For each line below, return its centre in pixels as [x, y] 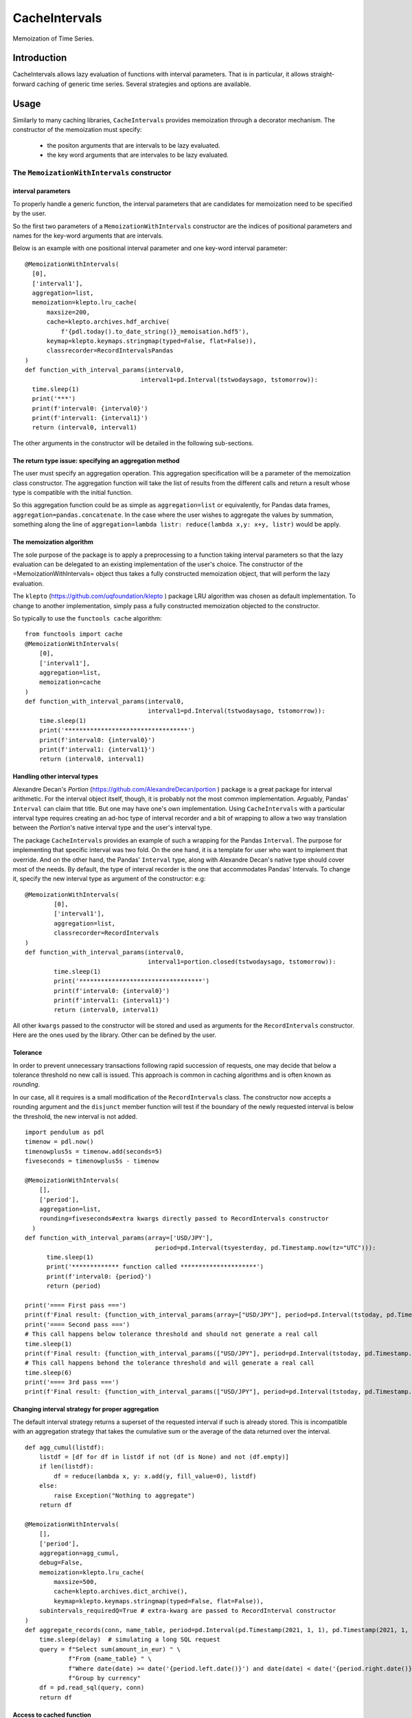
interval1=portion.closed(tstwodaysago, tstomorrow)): [242, 962]
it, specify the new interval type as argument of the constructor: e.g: [109, 879]
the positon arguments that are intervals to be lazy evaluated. [134, 145]
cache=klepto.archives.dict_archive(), [121, 1592]
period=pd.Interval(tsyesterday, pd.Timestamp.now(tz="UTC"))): [265, 1248]
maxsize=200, [68, 312]
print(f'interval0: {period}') [99, 1276]
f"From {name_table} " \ [110, 1659]
